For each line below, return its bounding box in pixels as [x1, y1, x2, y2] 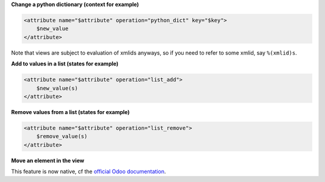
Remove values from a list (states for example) [11, 108, 130, 115]
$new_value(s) [36, 85, 78, 91]
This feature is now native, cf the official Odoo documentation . [11, 168, 166, 175]
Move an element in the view [11, 157, 84, 164]
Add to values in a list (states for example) [11, 60, 119, 67]
